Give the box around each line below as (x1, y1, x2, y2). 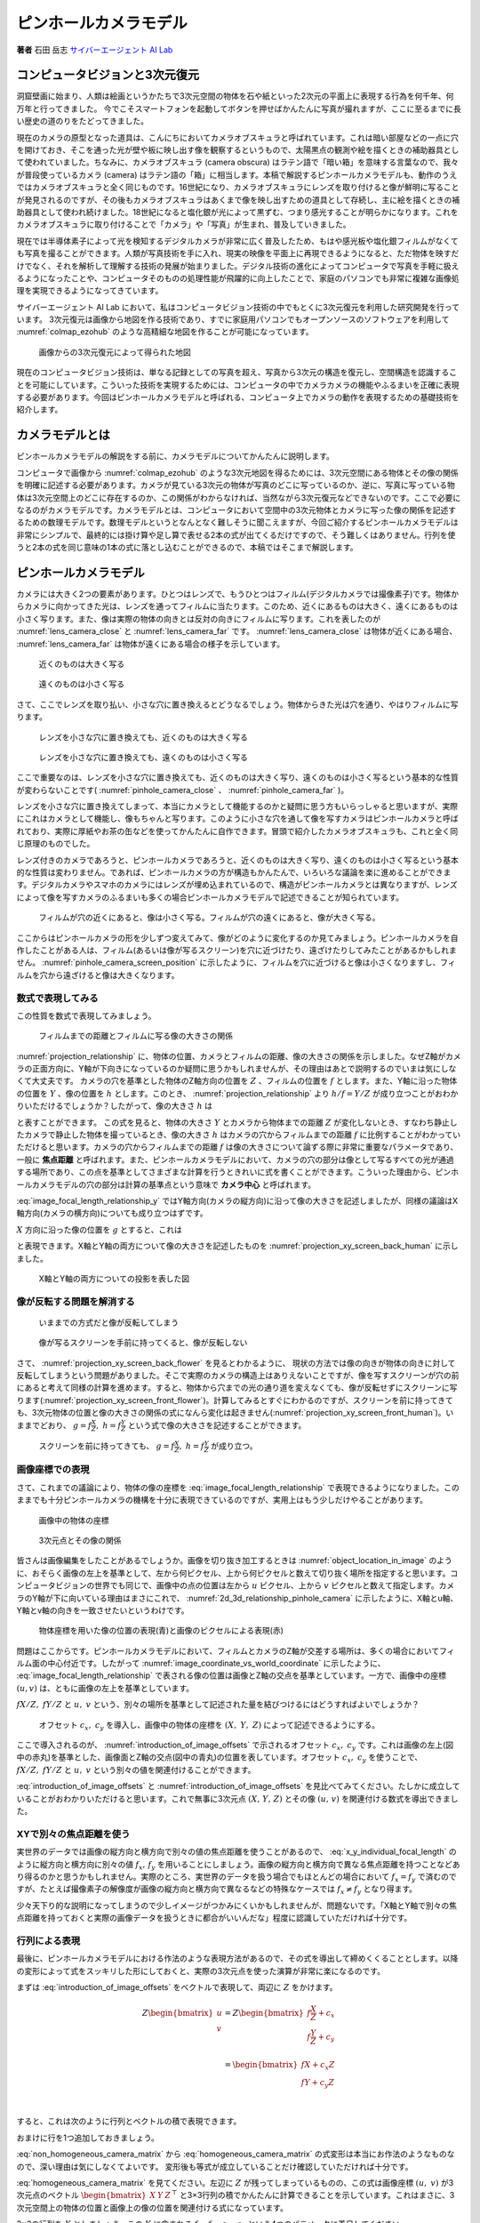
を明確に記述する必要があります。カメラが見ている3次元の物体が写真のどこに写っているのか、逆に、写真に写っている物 (16, 480, 455, 491)
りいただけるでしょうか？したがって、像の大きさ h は (16, 1101, 213, 1111)
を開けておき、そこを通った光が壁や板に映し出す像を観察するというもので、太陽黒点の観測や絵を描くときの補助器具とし (16, 145, 460, 156)
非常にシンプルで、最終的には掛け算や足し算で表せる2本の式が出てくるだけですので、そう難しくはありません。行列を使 (16, 529, 456, 540)
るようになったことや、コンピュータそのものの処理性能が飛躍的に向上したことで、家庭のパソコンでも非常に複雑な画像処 (16, 272, 460, 284)
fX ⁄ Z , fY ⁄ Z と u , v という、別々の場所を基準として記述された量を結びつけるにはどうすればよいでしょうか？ (16, 1699, 420, 1710)
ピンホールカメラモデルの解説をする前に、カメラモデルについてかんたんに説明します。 (16, 451, 335, 461)
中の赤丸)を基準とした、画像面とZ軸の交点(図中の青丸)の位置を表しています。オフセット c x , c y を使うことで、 (16, 1752, 423, 1765)
